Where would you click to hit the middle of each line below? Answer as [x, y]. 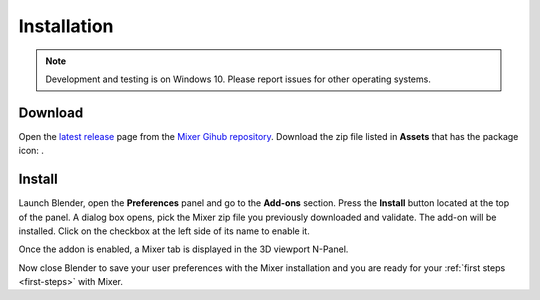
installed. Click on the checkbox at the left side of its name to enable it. [164, 231]
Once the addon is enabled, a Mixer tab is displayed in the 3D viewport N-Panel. [183, 249]
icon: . [31, 151]
